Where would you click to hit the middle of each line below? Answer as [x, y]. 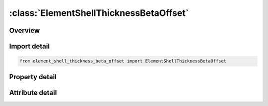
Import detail [29, 46]
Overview [25, 30]
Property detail [33, 77]
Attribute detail [33, 92]
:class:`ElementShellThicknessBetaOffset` [99, 13]
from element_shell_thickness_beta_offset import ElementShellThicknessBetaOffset [123, 61]
